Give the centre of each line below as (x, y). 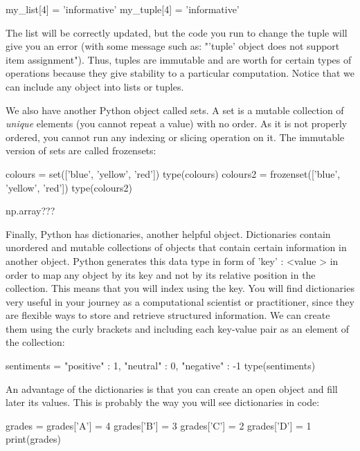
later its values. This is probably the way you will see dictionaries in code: (163, 402)
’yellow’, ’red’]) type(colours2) (69, 187)
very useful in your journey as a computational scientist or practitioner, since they (180, 301)
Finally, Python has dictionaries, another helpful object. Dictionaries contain (168, 233)
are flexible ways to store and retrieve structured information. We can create (168, 315)
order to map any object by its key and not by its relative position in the (161, 274)
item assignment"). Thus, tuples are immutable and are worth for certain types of (179, 59)
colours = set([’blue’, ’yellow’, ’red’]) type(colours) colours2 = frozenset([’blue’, (173, 173)
